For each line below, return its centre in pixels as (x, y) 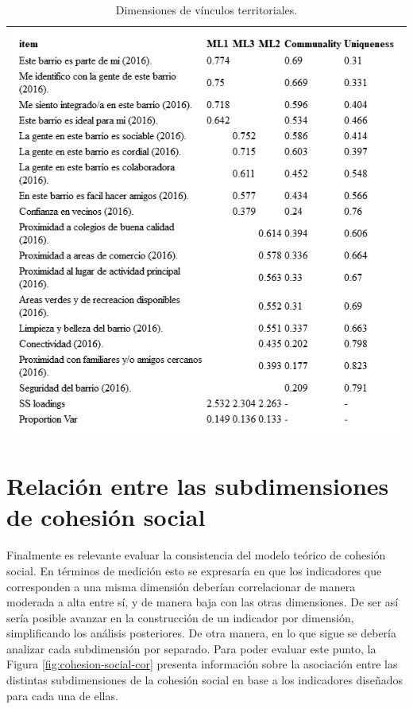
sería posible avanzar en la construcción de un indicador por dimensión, (180, 617)
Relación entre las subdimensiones (198, 486)
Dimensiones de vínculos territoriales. (206, 10)
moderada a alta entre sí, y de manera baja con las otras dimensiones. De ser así (203, 602)
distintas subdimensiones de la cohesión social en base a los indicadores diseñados (205, 680)
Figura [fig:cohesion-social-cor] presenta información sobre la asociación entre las (202, 664)
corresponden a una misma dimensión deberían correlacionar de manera (181, 586)
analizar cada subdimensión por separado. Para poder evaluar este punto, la (191, 648)
